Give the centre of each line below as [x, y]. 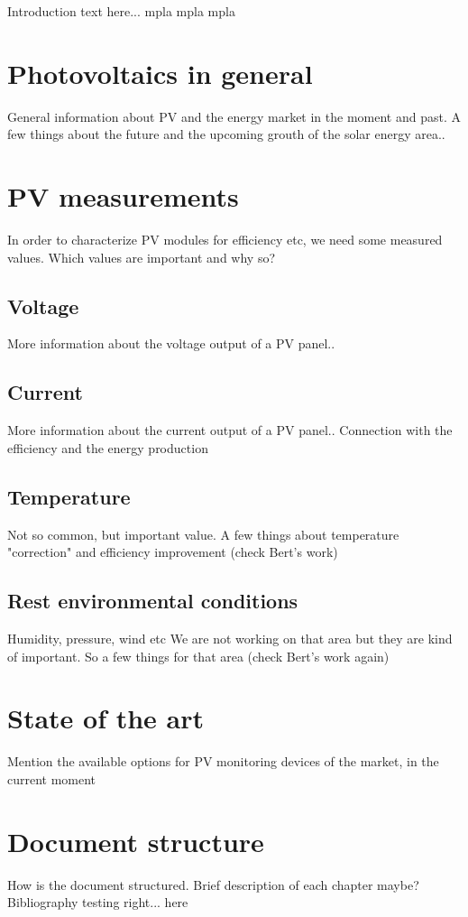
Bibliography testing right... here [98, 902]
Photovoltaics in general [160, 73]
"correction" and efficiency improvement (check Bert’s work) [173, 552]
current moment [52, 778]
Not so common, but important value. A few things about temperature [203, 534]
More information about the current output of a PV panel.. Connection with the [230, 430]
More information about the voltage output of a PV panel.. [171, 343]
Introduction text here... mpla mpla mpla [121, 11]
